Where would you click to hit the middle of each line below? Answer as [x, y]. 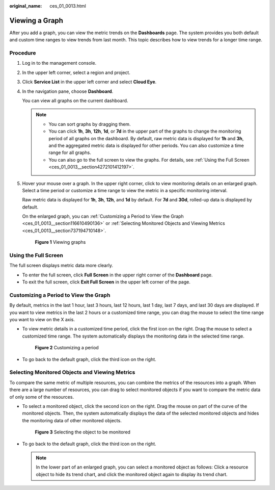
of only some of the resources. [42, 397]
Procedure [23, 53]
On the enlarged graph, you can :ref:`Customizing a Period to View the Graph [103, 216]
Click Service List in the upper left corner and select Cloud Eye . [89, 82]
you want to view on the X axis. [42, 320]
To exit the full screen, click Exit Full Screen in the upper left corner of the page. [106, 282]
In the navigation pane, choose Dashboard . [68, 91]
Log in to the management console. [59, 63]
